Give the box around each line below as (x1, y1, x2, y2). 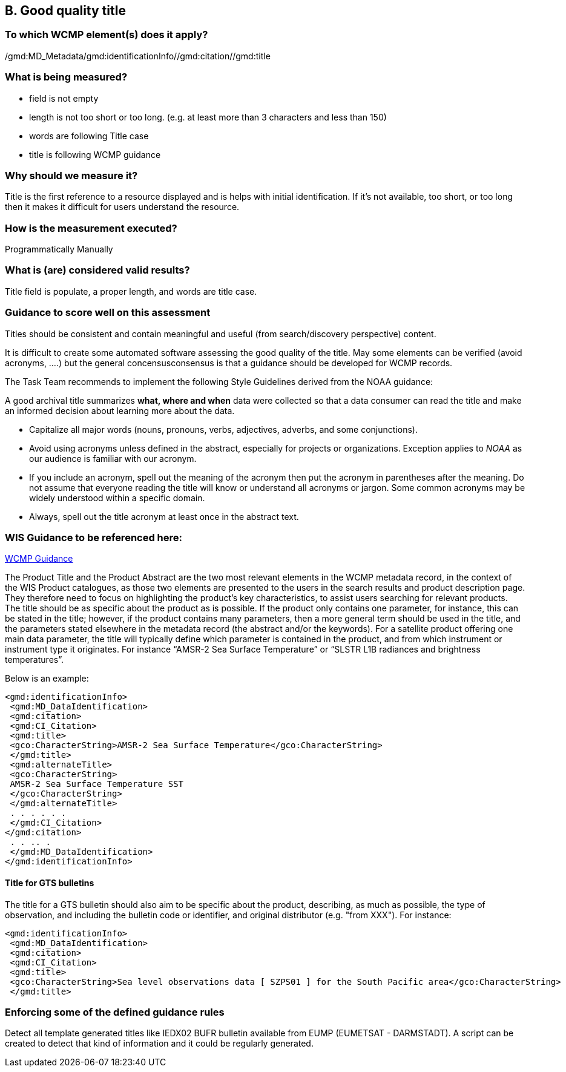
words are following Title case (29, 130, 149, 141)
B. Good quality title (5, 3, 126, 18)
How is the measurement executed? (5, 222, 177, 234)
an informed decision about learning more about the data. (5, 405, 235, 416)
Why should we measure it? (5, 169, 138, 182)
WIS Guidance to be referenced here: (5, 531, 183, 544)
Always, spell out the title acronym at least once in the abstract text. (29, 511, 299, 522)
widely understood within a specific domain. (29, 492, 205, 503)
